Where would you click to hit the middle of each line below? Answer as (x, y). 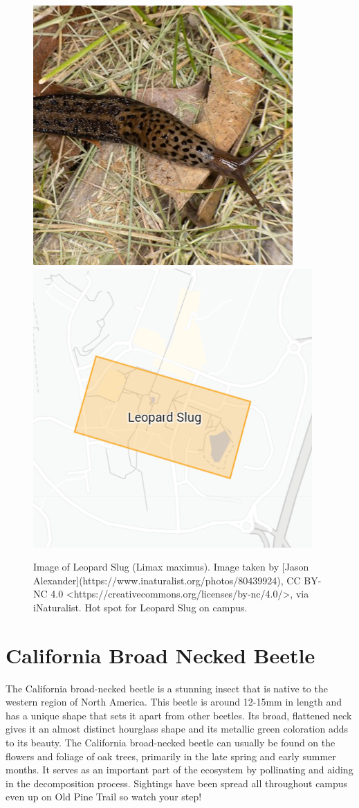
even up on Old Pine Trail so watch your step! (104, 797)
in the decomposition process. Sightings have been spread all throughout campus (177, 783)
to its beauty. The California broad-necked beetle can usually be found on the (171, 743)
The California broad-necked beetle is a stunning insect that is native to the (167, 688)
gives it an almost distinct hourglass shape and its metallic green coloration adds (177, 729)
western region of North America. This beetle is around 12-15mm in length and (174, 702)
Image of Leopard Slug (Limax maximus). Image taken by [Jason (171, 567)
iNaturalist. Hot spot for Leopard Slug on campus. (140, 607)
